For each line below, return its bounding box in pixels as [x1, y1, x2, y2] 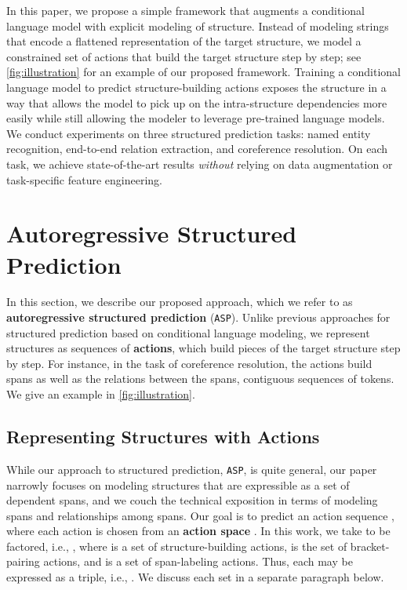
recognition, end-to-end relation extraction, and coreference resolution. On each [6, 140, 388, 157]
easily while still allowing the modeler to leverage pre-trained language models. [6, 110, 385, 126]
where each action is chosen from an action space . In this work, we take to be [6, 523, 391, 539]
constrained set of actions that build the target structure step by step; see [6, 48, 362, 64]
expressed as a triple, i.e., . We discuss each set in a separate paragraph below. [6, 569, 384, 585]
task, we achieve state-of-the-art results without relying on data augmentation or [6, 155, 393, 172]
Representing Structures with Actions [6, 424, 320, 449]
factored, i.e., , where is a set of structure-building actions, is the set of [6, 537, 347, 554]
